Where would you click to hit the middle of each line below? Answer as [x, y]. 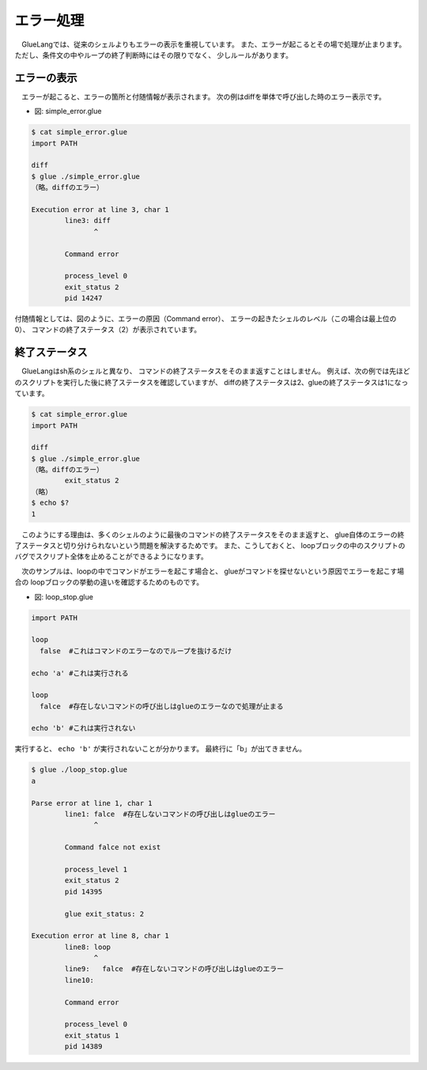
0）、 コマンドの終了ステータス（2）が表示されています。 [108, 330]
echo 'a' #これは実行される [80, 673]
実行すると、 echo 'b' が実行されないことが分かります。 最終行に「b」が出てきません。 [161, 749]
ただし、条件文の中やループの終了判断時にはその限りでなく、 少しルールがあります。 [153, 55]
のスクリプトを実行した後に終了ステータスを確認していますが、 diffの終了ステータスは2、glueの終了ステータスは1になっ [212, 382]
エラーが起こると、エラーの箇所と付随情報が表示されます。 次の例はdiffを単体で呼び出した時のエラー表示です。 [204, 96]
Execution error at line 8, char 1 [100, 936]
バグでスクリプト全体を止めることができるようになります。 [111, 557]
